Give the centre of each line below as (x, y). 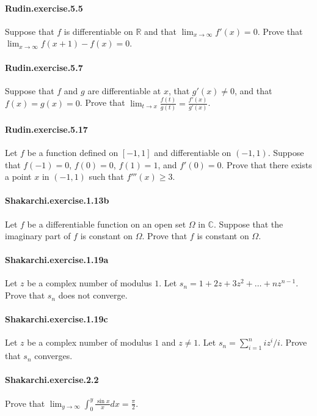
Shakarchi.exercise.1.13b (57, 200)
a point (18, 176)
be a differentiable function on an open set (107, 224)
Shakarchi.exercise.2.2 (52, 380)
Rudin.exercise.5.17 (46, 129)
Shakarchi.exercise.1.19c (56, 319)
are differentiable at (124, 90)
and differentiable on (193, 152)
